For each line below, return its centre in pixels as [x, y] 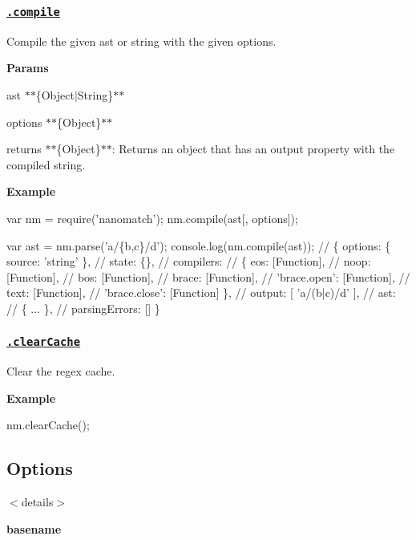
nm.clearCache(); [48, 425]
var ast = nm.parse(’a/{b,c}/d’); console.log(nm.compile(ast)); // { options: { [199, 245]
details [37, 502]
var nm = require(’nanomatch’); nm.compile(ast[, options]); [152, 218]
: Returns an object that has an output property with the [253, 149]
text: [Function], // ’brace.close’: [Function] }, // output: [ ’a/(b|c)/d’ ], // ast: [201, 292]
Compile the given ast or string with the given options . [141, 41]
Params [28, 68]
